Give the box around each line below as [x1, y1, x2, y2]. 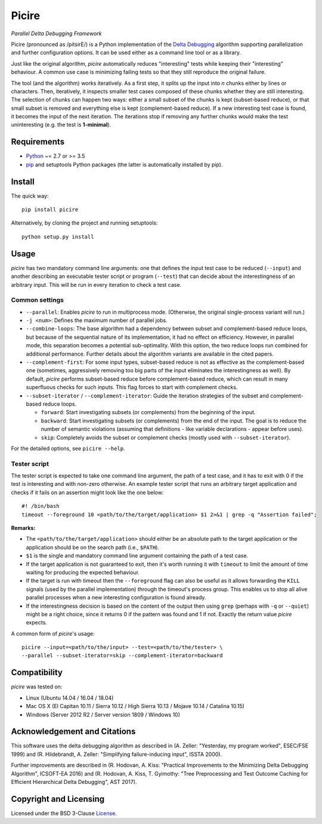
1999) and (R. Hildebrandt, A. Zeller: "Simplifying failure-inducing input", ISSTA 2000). [11, 751, 222, 758]
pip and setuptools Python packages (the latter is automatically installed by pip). [26, 161, 223, 168]
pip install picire [21, 206, 79, 213]
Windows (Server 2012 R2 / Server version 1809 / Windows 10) [26, 711, 181, 718]
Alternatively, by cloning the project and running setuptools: [11, 219, 158, 226]
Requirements [11, 137, 65, 147]
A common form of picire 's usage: [11, 630, 95, 637]
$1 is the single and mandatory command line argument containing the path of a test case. [26, 552, 249, 559]
